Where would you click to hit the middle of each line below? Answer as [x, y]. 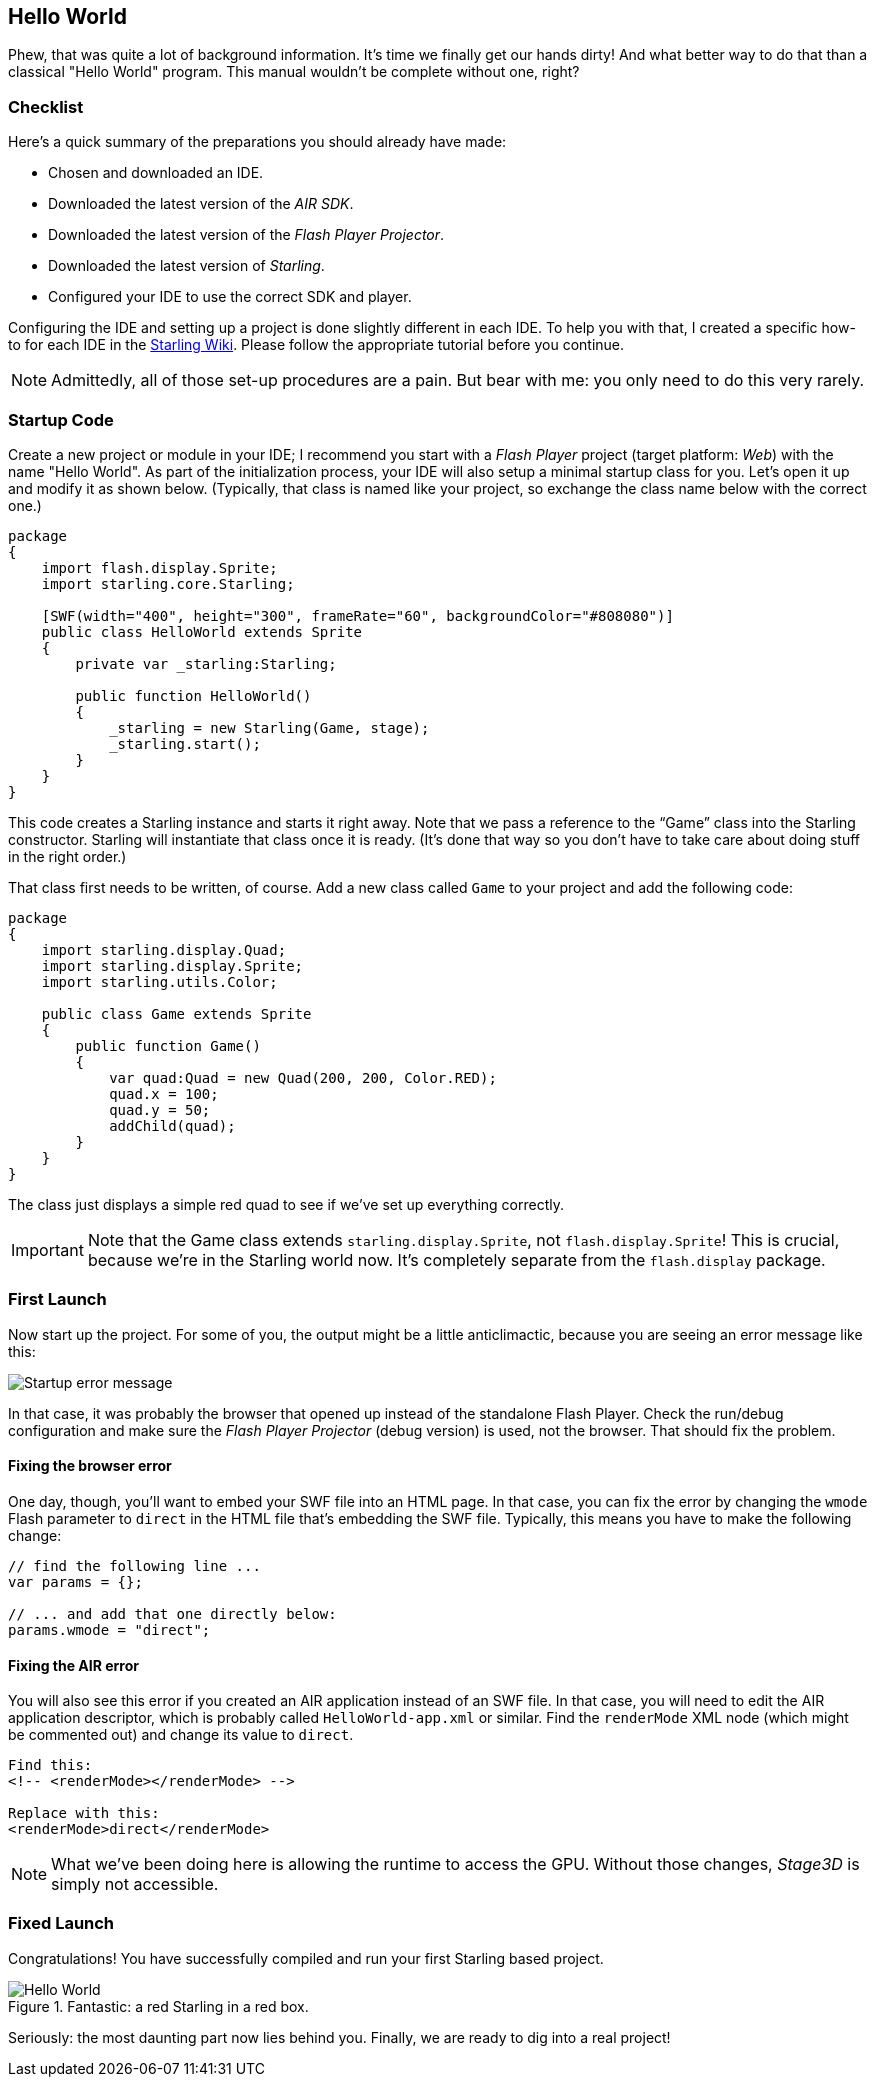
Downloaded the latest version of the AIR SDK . [201, 204]
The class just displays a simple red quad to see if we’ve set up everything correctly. [286, 1204]
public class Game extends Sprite [176, 1013]
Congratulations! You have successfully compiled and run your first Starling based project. [306, 1958]
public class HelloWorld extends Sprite [202, 631]
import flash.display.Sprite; [159, 567]
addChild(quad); [172, 1125]
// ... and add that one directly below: [172, 1613]
